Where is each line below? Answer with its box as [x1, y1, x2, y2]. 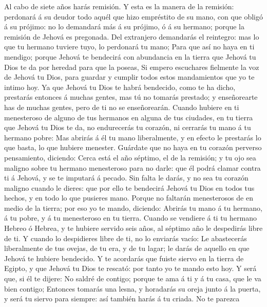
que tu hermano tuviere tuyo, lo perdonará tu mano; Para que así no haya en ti [4, 41, 255, 52]
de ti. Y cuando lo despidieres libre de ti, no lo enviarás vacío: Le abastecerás [4, 232, 247, 243]
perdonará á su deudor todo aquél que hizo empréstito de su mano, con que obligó [4, 11, 263, 22]
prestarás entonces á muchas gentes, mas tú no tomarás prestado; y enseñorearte [4, 92, 258, 102]
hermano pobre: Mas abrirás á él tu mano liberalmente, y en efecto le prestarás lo [4, 132, 261, 142]
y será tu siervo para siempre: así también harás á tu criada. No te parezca [4, 293, 240, 304]
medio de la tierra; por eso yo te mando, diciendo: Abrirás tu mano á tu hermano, [4, 202, 262, 213]
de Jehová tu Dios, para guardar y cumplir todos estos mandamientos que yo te [4, 71, 255, 82]
